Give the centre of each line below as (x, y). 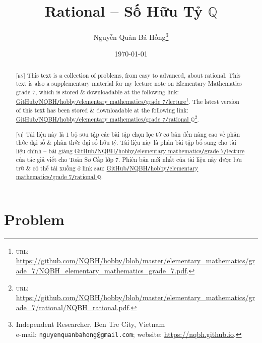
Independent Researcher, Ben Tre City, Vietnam (90, 324)
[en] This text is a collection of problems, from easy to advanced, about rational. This (128, 75)
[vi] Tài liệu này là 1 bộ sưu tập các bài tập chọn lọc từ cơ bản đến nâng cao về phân (128, 134)
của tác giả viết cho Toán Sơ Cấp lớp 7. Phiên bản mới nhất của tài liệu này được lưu (129, 159)
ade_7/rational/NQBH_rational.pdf (72, 307)
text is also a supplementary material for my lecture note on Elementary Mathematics (129, 83)
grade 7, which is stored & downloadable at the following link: (97, 92)
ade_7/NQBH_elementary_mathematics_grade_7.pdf (101, 271)
